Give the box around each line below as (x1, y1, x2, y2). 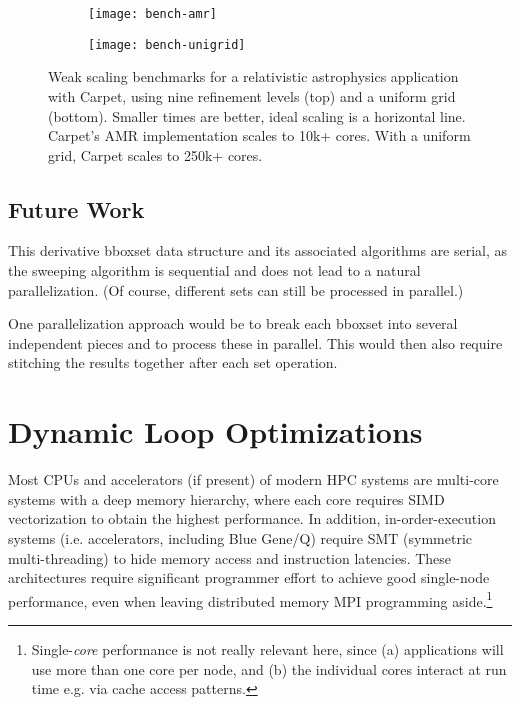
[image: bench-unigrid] (88, 37, 246, 52)
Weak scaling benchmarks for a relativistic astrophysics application (48, 66, 459, 87)
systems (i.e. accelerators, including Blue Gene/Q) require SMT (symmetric (8, 527, 473, 548)
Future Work (8, 193, 145, 224)
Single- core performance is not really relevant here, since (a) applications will (31, 638, 504, 659)
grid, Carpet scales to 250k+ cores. (48, 144, 263, 165)
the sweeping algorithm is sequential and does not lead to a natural (8, 260, 421, 281)
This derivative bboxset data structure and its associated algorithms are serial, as (8, 240, 508, 261)
